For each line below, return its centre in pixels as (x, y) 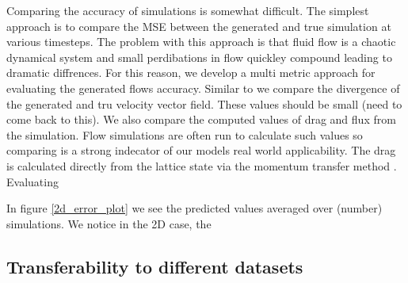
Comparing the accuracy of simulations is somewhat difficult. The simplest (188, 10)
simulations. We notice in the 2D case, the (109, 223)
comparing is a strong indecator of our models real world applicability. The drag (201, 150)
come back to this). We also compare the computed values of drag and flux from (201, 119)
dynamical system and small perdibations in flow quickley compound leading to (199, 57)
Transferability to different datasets (155, 266)
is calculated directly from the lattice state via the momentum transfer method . (202, 165)
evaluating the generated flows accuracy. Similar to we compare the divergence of (203, 88)
